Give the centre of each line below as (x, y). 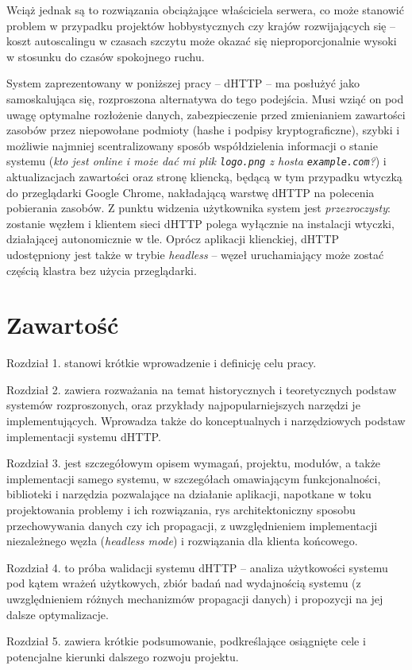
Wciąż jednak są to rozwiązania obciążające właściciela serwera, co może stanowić (205, 10)
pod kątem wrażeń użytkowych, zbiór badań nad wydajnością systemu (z (184, 583)
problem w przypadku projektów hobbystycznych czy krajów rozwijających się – (201, 25)
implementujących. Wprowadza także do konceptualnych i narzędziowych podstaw (206, 421)
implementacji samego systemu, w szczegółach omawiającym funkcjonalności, (194, 478)
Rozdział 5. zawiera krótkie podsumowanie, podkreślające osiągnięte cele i (186, 641)
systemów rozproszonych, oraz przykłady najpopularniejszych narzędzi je (183, 405)
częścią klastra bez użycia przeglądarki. (102, 270)
